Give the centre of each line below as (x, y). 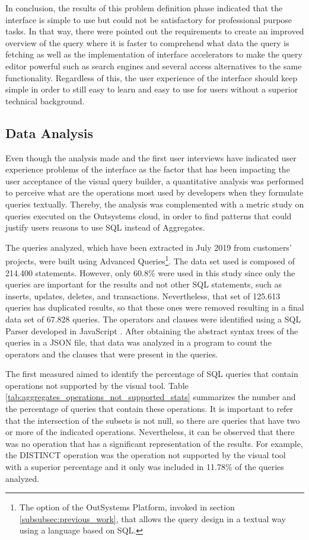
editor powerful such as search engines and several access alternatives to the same (154, 65)
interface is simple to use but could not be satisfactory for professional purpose (149, 19)
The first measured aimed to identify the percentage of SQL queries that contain (152, 374)
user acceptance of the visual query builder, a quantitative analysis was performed (155, 180)
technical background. (45, 100)
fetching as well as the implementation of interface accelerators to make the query (154, 54)
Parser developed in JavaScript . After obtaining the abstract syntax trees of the (152, 330)
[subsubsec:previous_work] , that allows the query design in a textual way (152, 518)
